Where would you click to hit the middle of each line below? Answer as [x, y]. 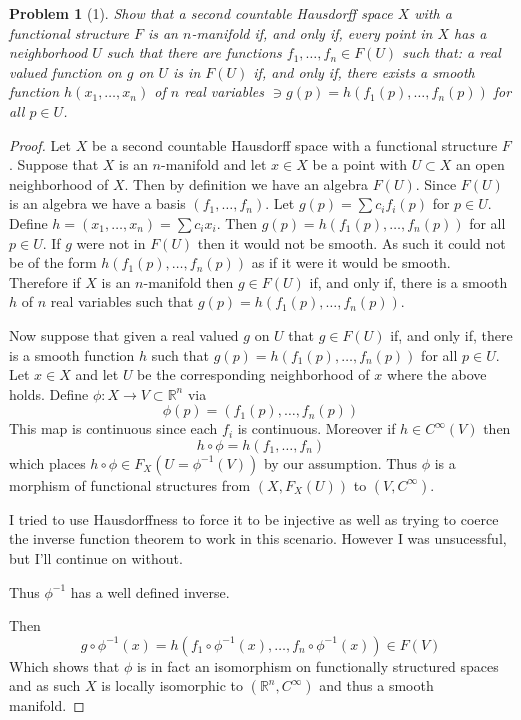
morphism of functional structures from [130, 484]
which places [47, 462]
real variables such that [122, 301]
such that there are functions [194, 52]
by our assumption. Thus [340, 462]
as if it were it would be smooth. [351, 262]
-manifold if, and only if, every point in [312, 32]
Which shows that [64, 665]
